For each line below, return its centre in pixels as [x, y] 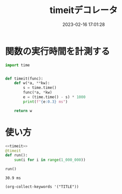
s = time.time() [40, 88]
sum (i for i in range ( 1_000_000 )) [50, 160]
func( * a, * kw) [38, 92]
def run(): [16, 155]
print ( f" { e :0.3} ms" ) [46, 101]
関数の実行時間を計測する [58, 51]
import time [17, 65]
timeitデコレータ [84, 10]
